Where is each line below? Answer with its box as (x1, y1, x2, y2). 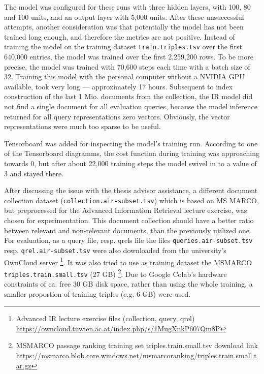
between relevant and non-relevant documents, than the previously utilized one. (4, 225, 251, 235)
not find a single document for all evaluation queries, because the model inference (4, 101, 257, 111)
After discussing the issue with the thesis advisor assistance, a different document (4, 185, 258, 196)
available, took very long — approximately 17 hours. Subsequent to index (4, 81, 233, 91)
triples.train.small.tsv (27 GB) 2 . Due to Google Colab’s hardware (4, 267, 227, 279)
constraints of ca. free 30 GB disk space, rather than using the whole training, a (4, 278, 253, 289)
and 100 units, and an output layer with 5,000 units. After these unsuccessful (4, 11, 244, 22)
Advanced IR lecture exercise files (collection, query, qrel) (16, 313, 195, 324)
